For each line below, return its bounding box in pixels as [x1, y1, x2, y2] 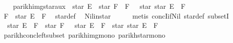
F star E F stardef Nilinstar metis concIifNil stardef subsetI [3, 10, 229, 21]
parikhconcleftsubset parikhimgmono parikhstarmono [3, 29, 166, 40]
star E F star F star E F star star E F [7, 20, 158, 30]
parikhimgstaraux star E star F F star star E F [13, 1, 186, 11]
